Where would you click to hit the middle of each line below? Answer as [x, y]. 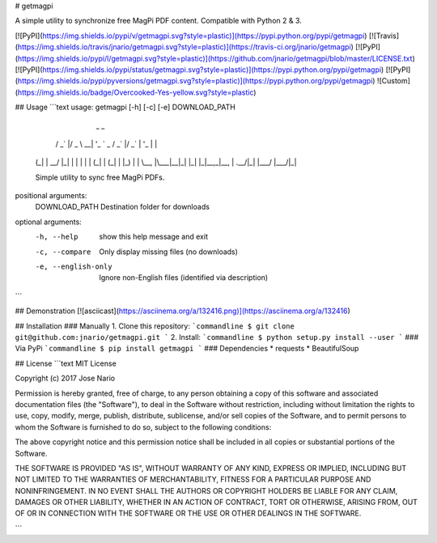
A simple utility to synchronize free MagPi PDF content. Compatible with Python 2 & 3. [159, 21]
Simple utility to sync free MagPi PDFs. [100, 177]
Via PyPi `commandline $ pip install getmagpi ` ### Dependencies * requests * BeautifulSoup [187, 349]
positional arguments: [51, 196]
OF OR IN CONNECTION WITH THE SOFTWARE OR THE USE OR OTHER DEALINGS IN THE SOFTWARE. [188, 513]
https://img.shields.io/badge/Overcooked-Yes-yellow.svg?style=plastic [136, 92]
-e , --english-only [74, 267]
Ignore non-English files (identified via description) [184, 278]
